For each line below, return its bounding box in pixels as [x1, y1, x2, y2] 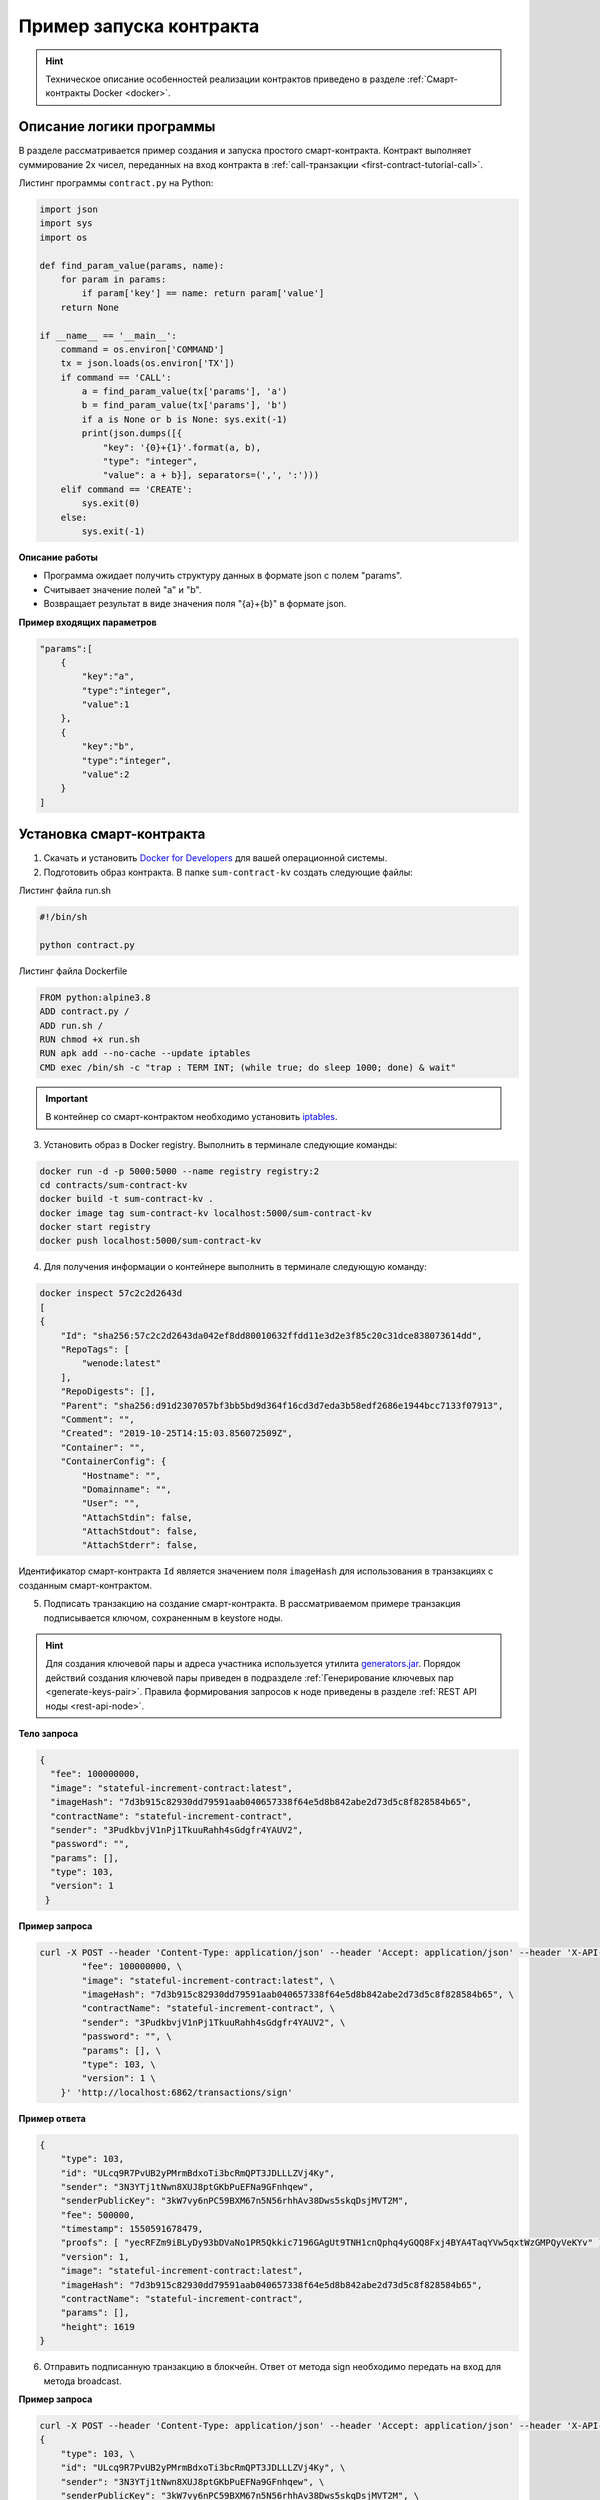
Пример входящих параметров [18, 616, 157, 628]
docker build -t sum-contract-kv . [39, 1193, 214, 1205]
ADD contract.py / [39, 1006, 130, 1017]
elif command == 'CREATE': [60, 483, 194, 495]
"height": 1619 [60, 2321, 135, 2332]
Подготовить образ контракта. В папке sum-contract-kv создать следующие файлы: [43, 866, 414, 878]
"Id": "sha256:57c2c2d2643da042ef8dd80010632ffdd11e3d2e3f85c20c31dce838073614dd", [60, 1330, 483, 1341]
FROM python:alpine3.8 [39, 991, 151, 1003]
